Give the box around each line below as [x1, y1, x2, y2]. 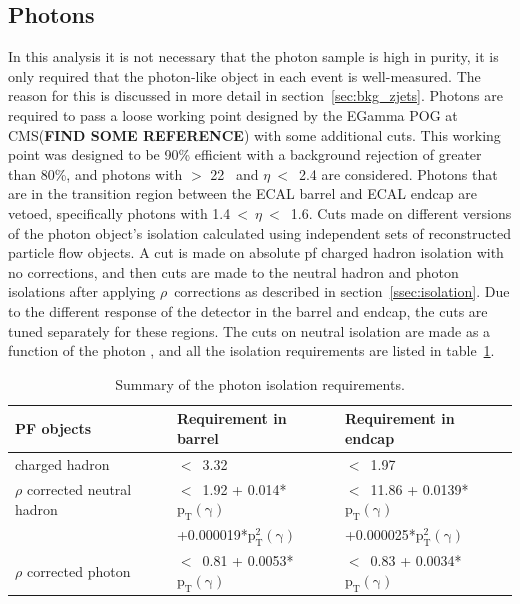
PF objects [15, 418, 92, 439]
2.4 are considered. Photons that [298, 163, 498, 184]
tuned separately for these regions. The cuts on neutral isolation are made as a [8, 320, 491, 341]
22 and [210, 163, 259, 184]
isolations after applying [8, 281, 156, 302]
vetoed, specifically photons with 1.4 [8, 202, 231, 223]
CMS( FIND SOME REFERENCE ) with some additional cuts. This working [8, 124, 501, 145]
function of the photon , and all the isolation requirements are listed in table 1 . [8, 340, 495, 361]
